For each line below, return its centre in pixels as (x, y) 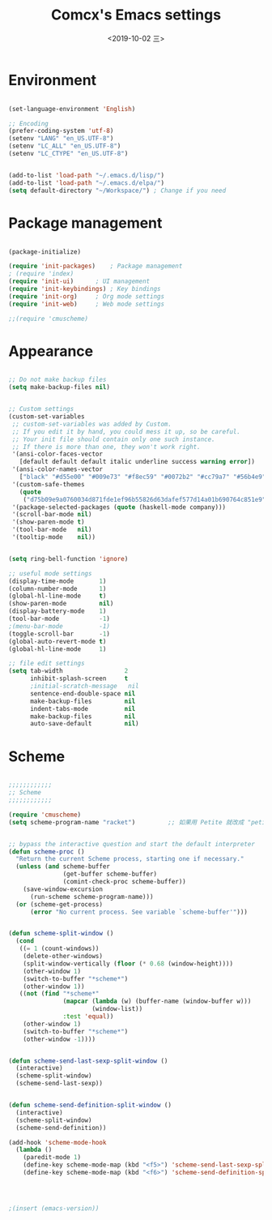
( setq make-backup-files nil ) (59, 387)
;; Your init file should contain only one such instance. (114, 439)
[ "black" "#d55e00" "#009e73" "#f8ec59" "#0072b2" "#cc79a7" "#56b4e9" (142, 477)
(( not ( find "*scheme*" (59, 994)
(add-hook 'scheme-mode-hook (57, 1142)
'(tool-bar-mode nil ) (52, 530)
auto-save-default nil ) (84, 724)
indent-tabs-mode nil (83, 708)
